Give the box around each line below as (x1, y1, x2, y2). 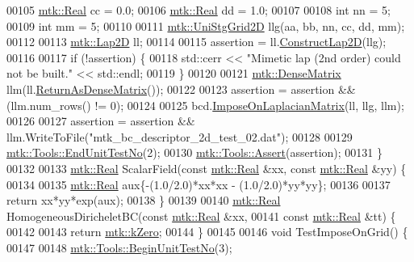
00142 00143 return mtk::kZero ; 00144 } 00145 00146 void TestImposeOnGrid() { (6, 223, 408, 240)
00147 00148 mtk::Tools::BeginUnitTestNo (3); (6, 239, 232, 256)
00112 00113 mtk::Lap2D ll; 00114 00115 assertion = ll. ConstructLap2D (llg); (6, 33, 387, 50)
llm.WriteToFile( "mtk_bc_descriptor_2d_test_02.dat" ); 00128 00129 (6, 128, 353, 145)
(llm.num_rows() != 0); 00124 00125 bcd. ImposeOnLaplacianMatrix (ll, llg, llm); (6, 96, 404, 113)
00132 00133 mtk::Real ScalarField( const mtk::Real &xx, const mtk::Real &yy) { (6, 159, 407, 176)
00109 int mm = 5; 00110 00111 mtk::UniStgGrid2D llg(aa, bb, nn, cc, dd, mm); (6, 17, 405, 34)
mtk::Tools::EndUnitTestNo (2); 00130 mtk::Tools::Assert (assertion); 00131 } (6, 144, 383, 161)
